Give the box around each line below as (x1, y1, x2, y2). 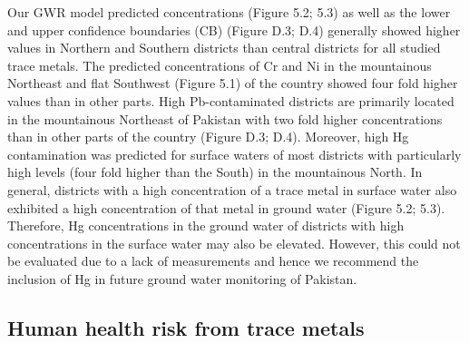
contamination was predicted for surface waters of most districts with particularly (7, 144, 462, 163)
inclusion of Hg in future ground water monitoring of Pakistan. (7, 269, 357, 288)
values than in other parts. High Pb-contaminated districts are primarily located (7, 91, 454, 110)
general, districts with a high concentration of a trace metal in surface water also (7, 180, 457, 199)
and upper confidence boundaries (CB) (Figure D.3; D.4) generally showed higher (7, 20, 461, 39)
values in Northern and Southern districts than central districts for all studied (7, 38, 441, 57)
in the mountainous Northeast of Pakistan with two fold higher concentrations (7, 109, 443, 128)
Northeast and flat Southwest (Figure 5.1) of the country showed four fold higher (7, 73, 458, 93)
